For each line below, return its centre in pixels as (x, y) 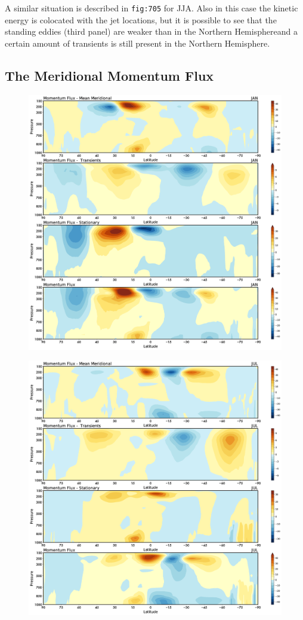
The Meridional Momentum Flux (109, 75)
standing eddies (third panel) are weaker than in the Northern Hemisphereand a (151, 31)
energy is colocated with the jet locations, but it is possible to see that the (141, 19)
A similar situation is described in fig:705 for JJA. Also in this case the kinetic (151, 8)
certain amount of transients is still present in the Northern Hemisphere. (137, 43)
